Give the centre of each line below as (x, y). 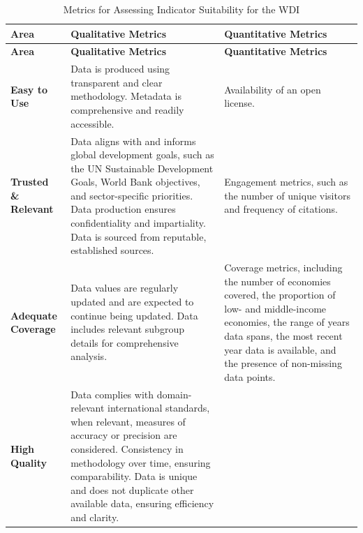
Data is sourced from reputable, (139, 236)
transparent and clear (117, 82)
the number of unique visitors (287, 195)
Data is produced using (120, 69)
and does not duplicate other (132, 489)
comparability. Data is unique (134, 476)
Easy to (29, 89)
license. (239, 103)
